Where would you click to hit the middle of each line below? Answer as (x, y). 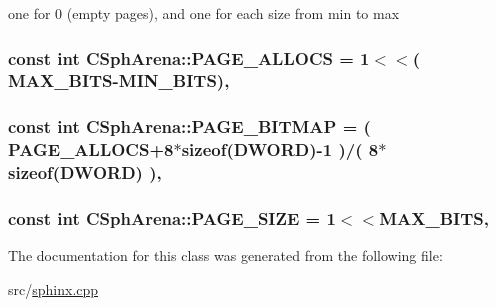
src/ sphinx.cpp (53, 288)
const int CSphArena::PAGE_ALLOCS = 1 (189, 57)
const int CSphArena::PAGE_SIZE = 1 (172, 217)
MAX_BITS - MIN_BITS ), (119, 80)
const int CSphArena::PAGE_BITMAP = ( (189, 126)
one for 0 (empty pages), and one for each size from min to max (204, 13)
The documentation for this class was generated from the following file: (225, 255)
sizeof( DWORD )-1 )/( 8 (280, 149)
